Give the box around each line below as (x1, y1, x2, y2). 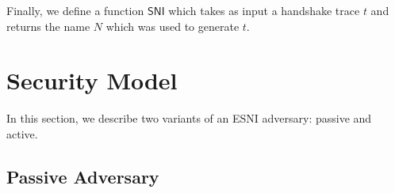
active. (6, 125, 38, 142)
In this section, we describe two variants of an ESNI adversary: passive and (6, 110, 372, 127)
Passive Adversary (6, 164, 159, 188)
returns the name (6, 17, 90, 34)
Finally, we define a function (6, 2, 144, 18)
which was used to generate (105, 17, 240, 34)
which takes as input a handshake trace (168, 2, 360, 18)
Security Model (6, 64, 178, 96)
